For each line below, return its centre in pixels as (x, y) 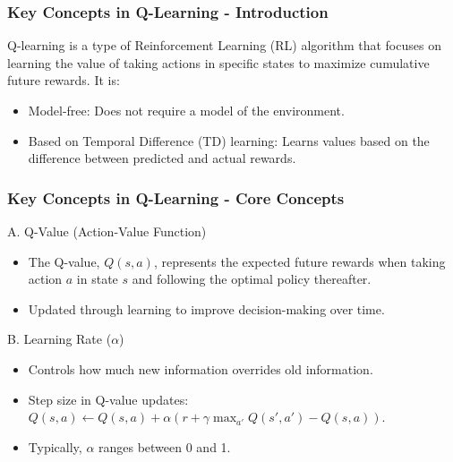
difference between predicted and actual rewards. (162, 158)
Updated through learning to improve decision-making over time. (206, 308)
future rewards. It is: (64, 80)
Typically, (55, 446)
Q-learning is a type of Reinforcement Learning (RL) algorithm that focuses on (224, 45)
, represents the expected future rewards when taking (299, 261)
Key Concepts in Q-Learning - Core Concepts (176, 197)
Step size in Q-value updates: (108, 399)
